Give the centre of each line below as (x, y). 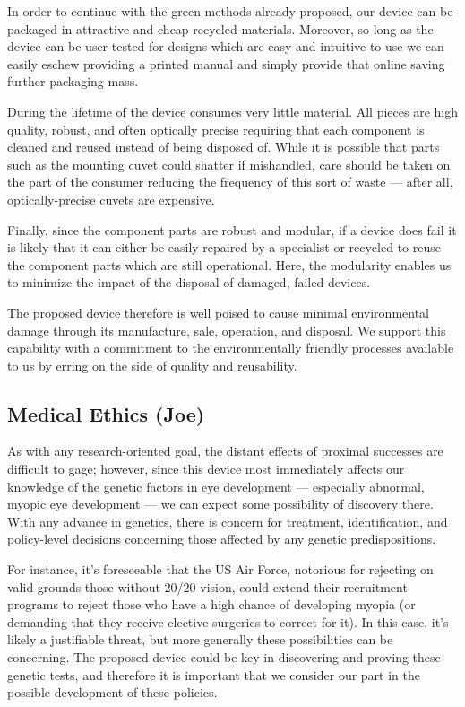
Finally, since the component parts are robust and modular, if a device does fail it (232, 229)
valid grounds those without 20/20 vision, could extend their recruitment (207, 586)
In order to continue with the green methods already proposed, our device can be (230, 11)
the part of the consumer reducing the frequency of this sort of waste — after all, (230, 182)
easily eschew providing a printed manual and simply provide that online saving (226, 63)
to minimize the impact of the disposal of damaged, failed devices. (189, 282)
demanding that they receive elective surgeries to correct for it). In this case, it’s (228, 621)
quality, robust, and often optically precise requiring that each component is (216, 129)
